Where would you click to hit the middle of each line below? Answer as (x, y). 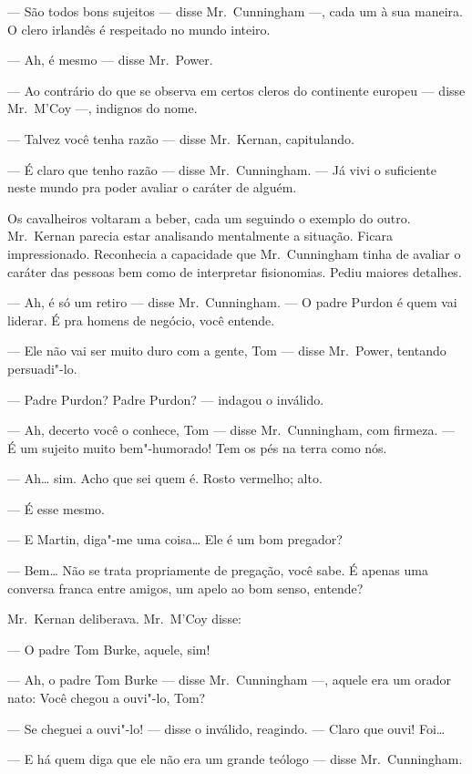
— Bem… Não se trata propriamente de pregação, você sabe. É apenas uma (218, 570)
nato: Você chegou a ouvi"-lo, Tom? (107, 698)
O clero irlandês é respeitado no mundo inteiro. (139, 29)
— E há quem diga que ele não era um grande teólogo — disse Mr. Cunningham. (235, 759)
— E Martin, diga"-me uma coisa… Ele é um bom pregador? (175, 539)
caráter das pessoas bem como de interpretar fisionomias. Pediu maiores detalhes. (235, 271)
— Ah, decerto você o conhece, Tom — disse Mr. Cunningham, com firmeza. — (231, 430)
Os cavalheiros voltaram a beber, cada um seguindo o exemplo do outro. (209, 217)
